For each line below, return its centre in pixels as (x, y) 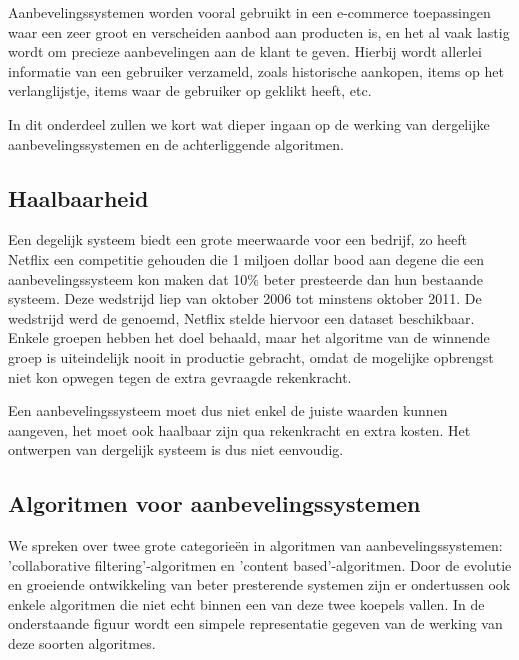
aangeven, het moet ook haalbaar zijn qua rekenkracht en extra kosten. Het (239, 429)
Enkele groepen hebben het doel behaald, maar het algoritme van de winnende (249, 337)
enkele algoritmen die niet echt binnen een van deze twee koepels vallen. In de (246, 603)
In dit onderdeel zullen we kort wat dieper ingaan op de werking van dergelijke (249, 123)
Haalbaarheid (78, 197)
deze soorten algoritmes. (82, 643)
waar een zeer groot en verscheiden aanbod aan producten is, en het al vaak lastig (259, 31)
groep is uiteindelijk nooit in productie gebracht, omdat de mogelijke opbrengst (251, 356)
